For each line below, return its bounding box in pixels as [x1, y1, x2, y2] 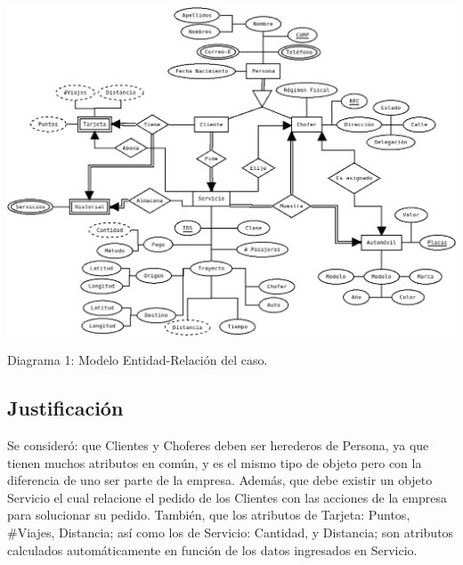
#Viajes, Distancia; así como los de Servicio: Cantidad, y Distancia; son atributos [7, 523, 454, 541]
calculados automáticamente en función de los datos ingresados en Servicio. [7, 540, 418, 559]
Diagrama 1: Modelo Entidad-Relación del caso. [7, 351, 268, 369]
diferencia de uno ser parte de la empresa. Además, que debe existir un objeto [7, 471, 433, 489]
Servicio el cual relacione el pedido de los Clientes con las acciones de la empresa [7, 488, 447, 506]
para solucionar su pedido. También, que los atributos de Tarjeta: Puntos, [7, 505, 410, 524]
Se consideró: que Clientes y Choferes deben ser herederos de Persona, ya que [7, 436, 429, 455]
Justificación [7, 394, 124, 422]
